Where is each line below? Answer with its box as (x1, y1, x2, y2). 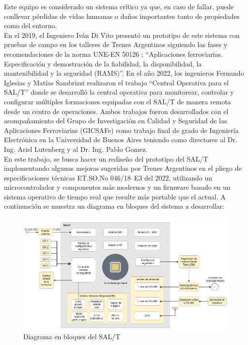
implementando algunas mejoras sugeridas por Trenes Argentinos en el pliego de (4, 163, 242, 173)
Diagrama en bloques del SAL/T (23, 331, 121, 342)
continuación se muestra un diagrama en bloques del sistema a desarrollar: (4, 201, 225, 211)
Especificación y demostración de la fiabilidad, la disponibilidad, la (4, 58, 202, 68)
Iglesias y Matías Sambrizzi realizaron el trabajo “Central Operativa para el (4, 77, 229, 87)
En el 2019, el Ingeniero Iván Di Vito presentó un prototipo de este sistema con (4, 30, 240, 40)
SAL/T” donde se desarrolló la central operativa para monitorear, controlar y (4, 87, 234, 97)
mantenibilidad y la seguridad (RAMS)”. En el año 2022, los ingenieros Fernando (4, 68, 244, 78)
